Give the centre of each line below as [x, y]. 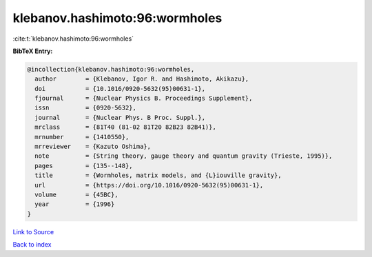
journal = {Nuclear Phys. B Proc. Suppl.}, [120, 117]
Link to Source [33, 232]
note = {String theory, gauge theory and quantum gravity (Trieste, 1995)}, [184, 156]
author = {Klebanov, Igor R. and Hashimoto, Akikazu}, [142, 79]
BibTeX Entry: [33, 51]
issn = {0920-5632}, [86, 108]
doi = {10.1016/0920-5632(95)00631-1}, [120, 89]
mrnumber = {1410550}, [82, 137]
